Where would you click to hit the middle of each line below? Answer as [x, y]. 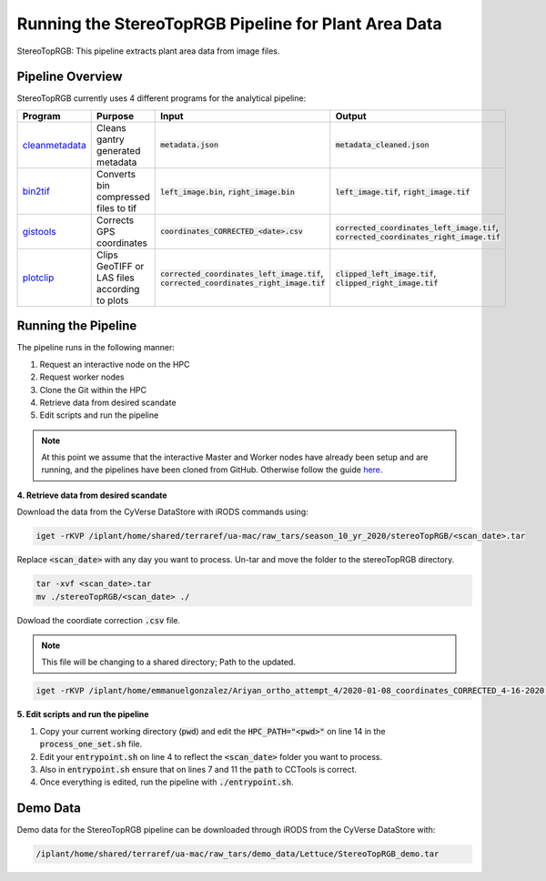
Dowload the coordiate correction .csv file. [99, 620]
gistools [39, 231]
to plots [112, 300]
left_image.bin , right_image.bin [227, 191]
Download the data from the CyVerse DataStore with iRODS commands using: [162, 512]
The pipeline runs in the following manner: [96, 348]
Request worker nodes [82, 377]
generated [118, 150]
